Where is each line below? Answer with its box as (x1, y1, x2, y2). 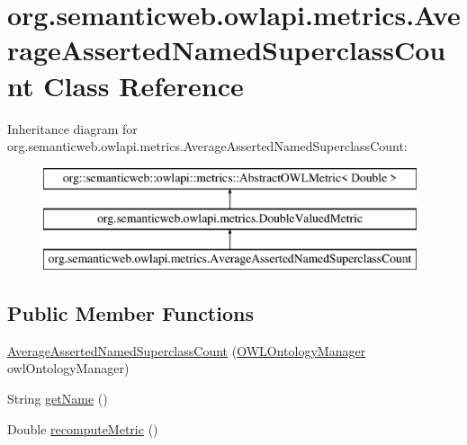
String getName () (7, 389, 108, 408)
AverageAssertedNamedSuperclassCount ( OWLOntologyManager (7, 341, 366, 360)
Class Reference (43, 67, 244, 103)
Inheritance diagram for (7, 119, 138, 138)
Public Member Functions (7, 299, 254, 327)
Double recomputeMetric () (7, 419, 158, 438)
